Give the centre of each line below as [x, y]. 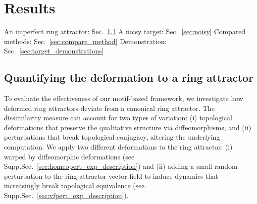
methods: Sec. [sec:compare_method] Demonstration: [85, 41]
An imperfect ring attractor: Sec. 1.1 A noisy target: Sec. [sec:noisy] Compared [125, 31]
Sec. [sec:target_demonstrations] [54, 51]
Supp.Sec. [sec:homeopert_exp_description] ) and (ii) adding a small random [121, 166]
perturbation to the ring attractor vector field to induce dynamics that [111, 176]
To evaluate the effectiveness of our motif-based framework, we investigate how [124, 98]
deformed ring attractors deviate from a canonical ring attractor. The [109, 108]
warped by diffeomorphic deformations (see [69, 156]
